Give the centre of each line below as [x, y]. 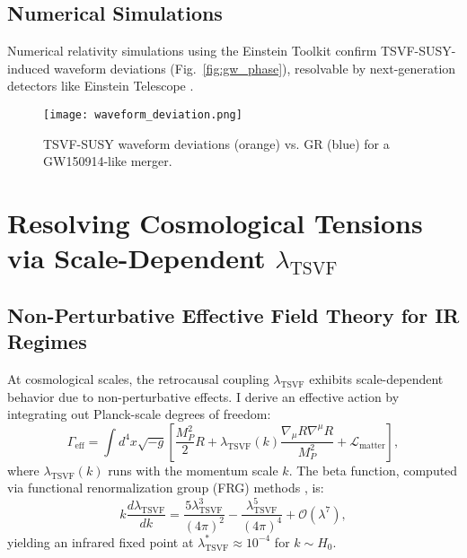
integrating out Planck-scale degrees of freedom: [139, 414]
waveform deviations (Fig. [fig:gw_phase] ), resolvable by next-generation [255, 68]
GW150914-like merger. [108, 161]
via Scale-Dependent [137, 258]
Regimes [47, 341]
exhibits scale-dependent [376, 378]
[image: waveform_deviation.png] [143, 114]
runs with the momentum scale [193, 470]
